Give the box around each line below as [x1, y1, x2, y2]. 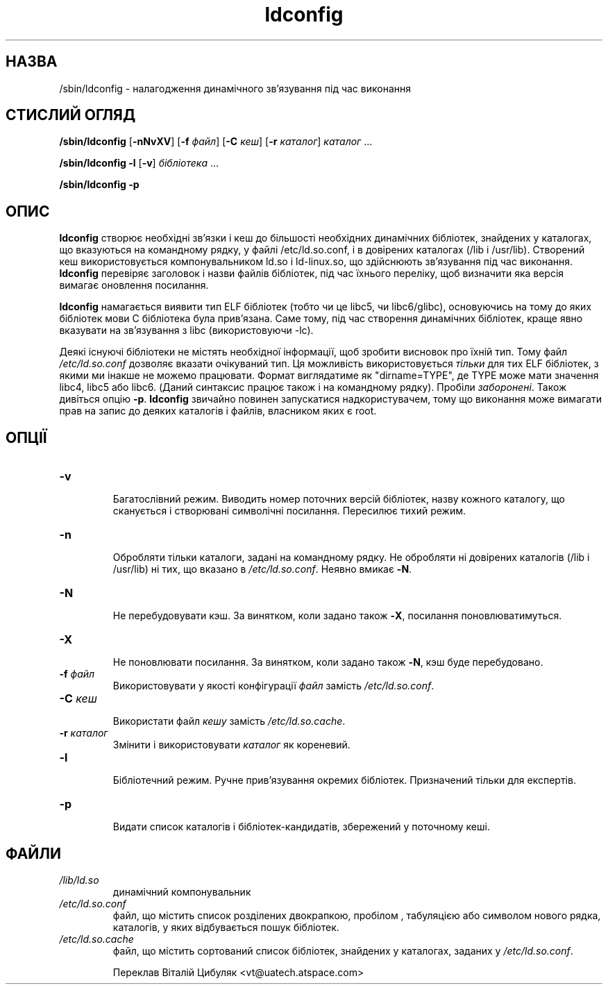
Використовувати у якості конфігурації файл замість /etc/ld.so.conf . [112, 680, 434, 692]
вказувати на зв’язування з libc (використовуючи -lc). [59, 324, 314, 337]
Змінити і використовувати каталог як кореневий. [112, 739, 351, 751]
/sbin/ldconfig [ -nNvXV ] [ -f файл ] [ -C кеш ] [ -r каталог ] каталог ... [59, 135, 373, 148]
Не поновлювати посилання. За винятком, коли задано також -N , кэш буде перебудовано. [112, 656, 543, 669]
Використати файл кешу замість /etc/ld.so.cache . [112, 715, 346, 728]
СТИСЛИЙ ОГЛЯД [6, 106, 136, 124]
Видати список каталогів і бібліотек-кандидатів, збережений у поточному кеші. [112, 821, 490, 833]
